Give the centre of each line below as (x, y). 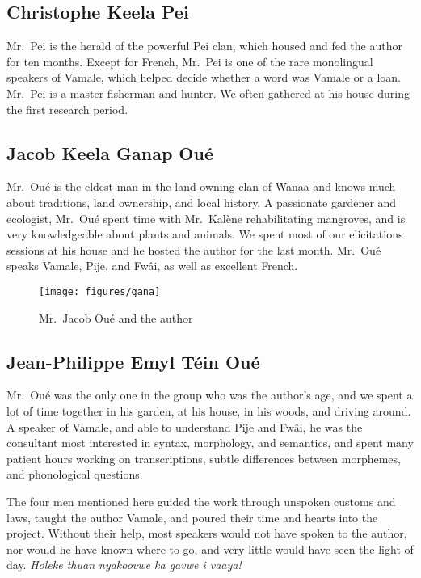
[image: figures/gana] (100, 291)
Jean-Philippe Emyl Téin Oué (133, 361)
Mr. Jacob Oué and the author (116, 317)
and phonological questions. (75, 474)
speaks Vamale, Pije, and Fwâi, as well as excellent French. (152, 266)
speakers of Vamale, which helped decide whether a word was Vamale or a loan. (204, 77)
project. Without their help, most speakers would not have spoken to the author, (207, 533)
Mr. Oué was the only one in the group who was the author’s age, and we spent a (210, 395)
